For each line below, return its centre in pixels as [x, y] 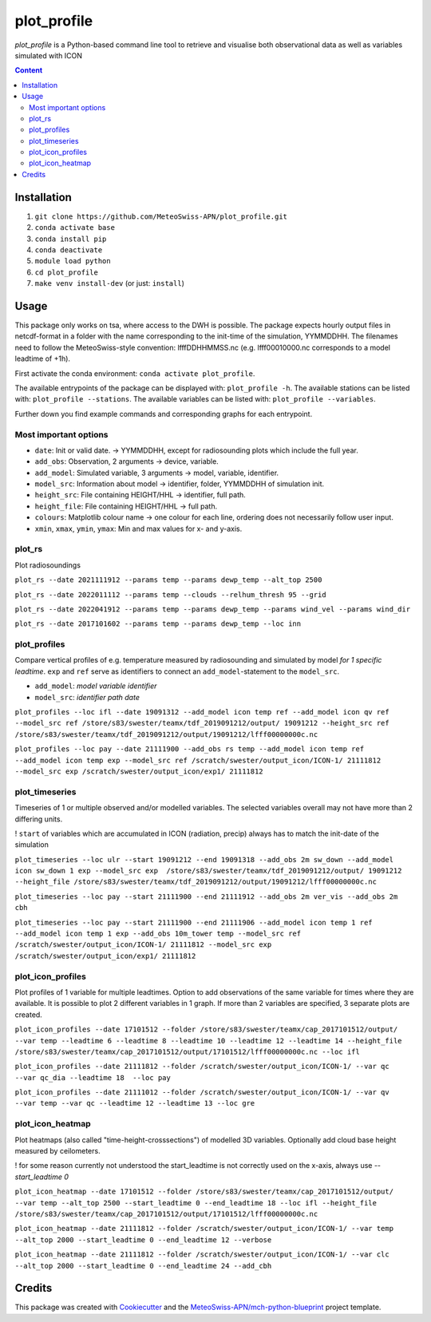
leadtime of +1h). [43, 358]
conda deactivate [69, 250]
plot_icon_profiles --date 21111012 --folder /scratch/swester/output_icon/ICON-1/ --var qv [202, 1092]
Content [29, 70]
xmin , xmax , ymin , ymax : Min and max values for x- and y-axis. [138, 528]
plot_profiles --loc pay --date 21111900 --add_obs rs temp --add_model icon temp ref [190, 749]
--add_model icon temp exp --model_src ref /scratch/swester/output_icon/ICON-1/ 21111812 [198, 760]
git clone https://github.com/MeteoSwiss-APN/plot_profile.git [161, 216]
